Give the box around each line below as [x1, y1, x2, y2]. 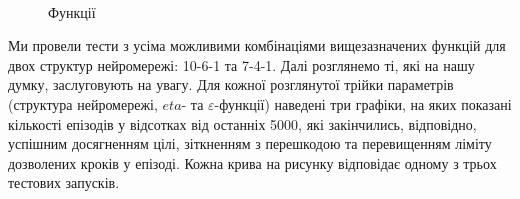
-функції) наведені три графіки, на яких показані [214, 93, 512, 114]
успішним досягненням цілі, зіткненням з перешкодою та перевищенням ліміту [8, 133, 492, 154]
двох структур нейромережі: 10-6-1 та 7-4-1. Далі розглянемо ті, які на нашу [8, 54, 475, 75]
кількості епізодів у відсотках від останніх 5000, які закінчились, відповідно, [8, 113, 477, 134]
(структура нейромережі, [8, 93, 158, 114]
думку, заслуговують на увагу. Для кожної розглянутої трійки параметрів [8, 74, 454, 95]
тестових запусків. [8, 172, 120, 193]
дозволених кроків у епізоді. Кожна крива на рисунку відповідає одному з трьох [8, 152, 497, 173]
